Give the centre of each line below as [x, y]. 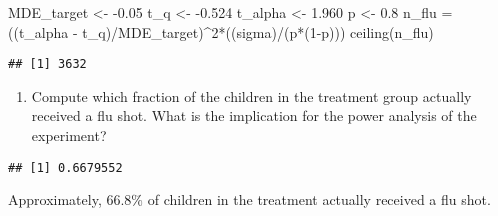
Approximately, [55, 199]
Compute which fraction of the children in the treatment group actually [251, 95]
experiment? [69, 135]
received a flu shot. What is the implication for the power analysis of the [254, 115]
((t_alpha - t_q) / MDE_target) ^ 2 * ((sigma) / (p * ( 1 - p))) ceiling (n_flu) [221, 31]
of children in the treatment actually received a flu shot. [319, 199]
